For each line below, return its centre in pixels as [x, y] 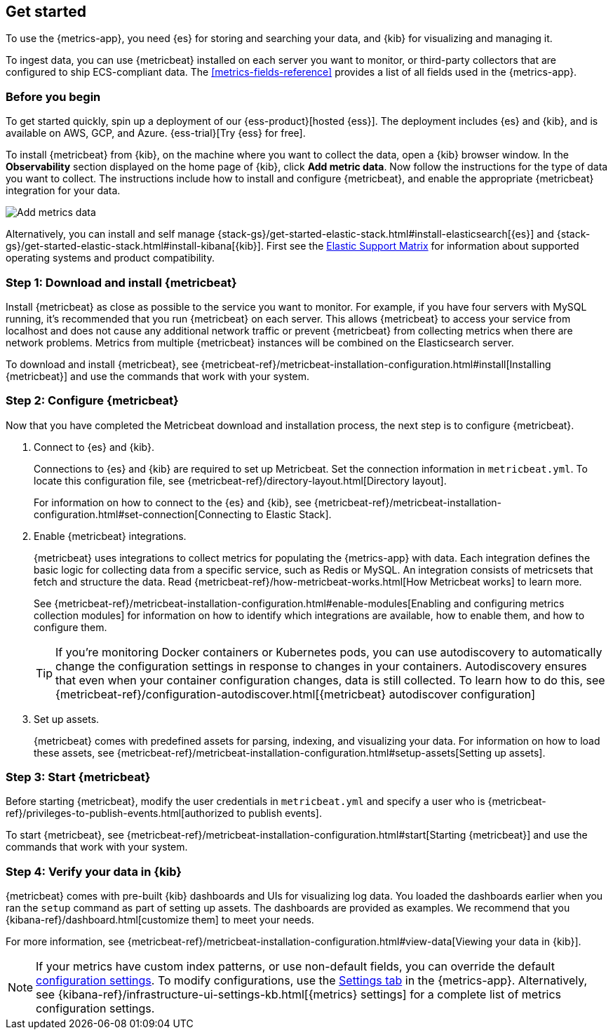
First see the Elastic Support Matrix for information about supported [423, 246]
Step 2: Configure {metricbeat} [92, 401]
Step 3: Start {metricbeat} [78, 777]
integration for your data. [63, 191]
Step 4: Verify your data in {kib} [94, 871]
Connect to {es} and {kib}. [94, 447]
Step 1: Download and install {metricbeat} [121, 282]
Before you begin [53, 96]
